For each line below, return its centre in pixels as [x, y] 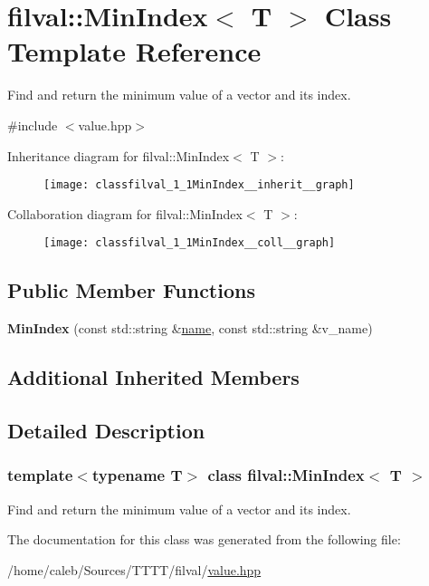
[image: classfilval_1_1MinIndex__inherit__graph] [199, 185]
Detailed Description [106, 430]
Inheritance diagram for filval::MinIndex [119, 155]
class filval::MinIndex [286, 475]
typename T [137, 475]
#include [33, 125]
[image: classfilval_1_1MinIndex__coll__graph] [190, 243]
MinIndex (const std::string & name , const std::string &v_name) [190, 328]
